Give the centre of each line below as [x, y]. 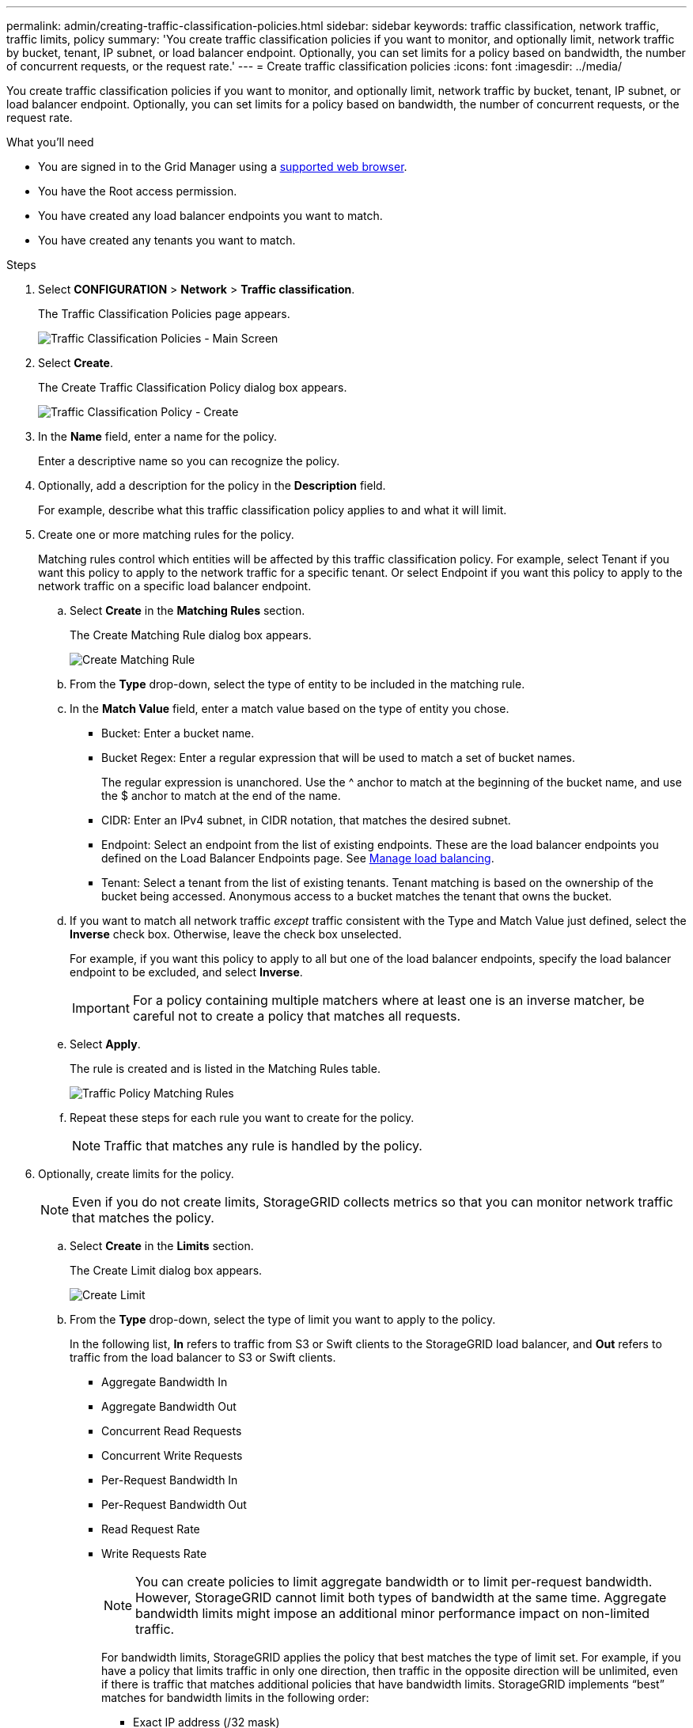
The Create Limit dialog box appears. [166, 1270]
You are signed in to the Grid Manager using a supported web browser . [223, 167]
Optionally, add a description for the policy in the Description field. [212, 485]
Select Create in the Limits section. [162, 1246]
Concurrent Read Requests [172, 1431]
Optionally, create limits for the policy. [136, 1174]
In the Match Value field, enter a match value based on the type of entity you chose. [290, 709]
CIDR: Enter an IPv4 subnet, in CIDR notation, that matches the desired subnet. [306, 820]
